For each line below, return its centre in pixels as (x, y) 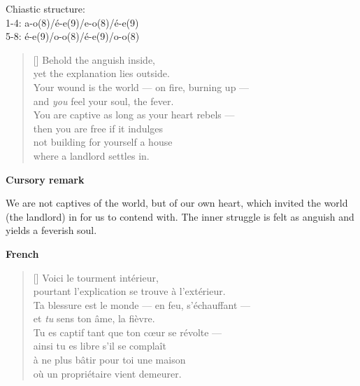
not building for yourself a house (103, 142)
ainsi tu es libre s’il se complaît (100, 346)
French (22, 253)
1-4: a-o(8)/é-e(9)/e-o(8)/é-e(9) (72, 22)
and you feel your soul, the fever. (103, 101)
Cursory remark (45, 179)
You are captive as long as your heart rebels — (134, 115)
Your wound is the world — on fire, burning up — (141, 87)
